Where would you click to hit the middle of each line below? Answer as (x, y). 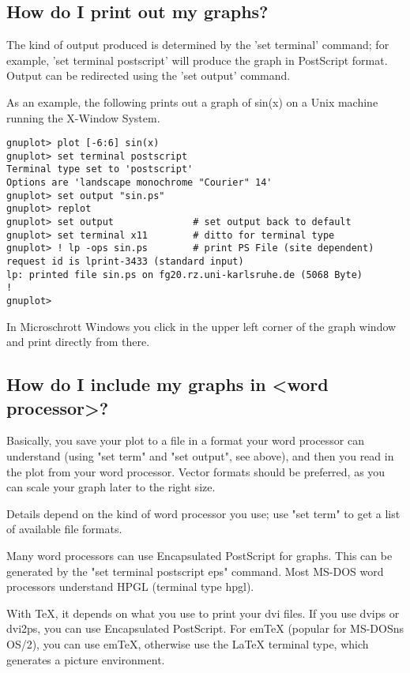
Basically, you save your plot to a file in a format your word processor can (185, 440)
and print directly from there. (78, 342)
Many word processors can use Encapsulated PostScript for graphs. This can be (199, 556)
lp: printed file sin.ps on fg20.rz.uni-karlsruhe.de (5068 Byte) (185, 274)
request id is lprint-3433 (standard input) (125, 262)
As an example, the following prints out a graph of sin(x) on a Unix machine (192, 102)
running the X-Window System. (83, 117)
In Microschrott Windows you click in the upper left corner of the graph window (201, 326)
